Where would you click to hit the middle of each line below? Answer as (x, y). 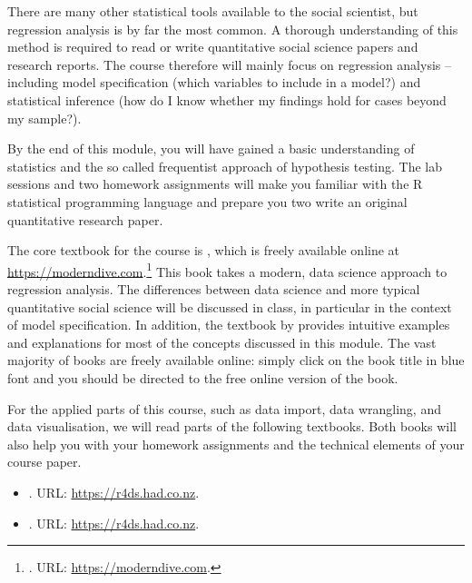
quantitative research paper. (85, 219)
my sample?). (44, 118)
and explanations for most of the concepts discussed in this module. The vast (222, 342)
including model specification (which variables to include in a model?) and (214, 82)
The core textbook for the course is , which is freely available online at (204, 250)
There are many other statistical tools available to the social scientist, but (213, 11)
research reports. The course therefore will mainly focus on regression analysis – (229, 64)
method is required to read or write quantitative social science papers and (213, 47)
